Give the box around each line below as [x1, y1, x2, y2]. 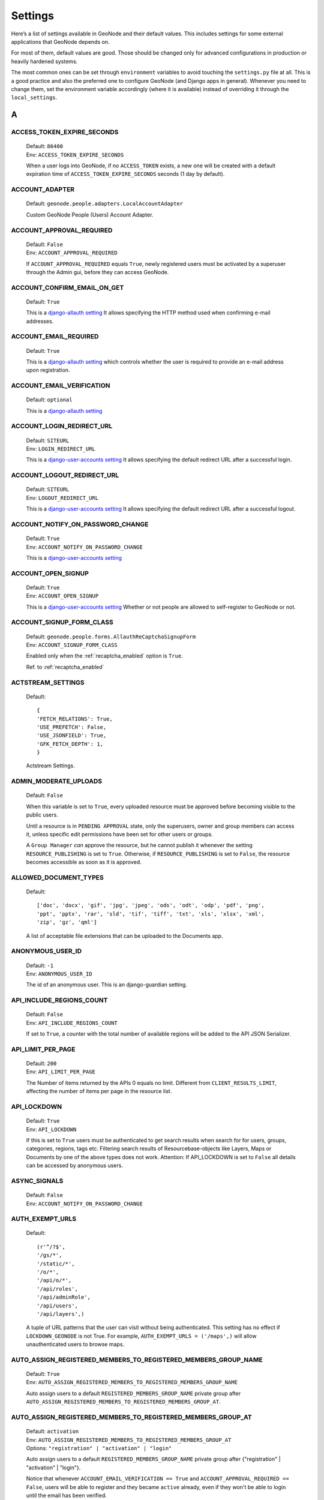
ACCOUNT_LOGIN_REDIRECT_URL [11, 422, 113, 430]
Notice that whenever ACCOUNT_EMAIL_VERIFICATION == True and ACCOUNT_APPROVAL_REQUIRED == [26, 1475, 289, 1482]
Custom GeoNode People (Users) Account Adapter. [26, 211, 154, 218]
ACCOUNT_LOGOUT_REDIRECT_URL [11, 471, 119, 479]
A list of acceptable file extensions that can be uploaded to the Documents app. [26, 932, 223, 939]
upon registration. [26, 367, 70, 374]
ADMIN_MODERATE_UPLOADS [11, 777, 103, 785]
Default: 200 [26, 1060, 57, 1067]
